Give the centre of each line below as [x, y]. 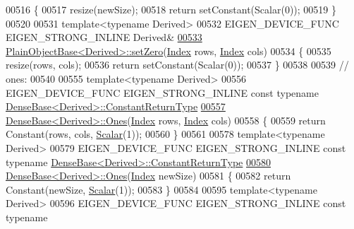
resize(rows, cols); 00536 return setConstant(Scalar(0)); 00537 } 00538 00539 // [177, 65]
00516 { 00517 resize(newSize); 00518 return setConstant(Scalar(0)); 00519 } [171, 9]
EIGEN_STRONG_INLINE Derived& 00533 [104, 37]
